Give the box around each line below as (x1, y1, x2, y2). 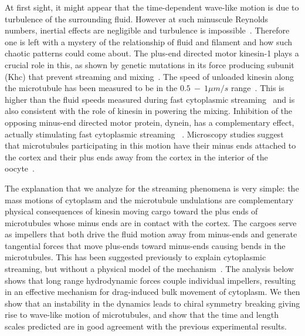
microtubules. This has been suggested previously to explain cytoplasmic (5, 251, 266, 263)
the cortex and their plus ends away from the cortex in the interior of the (5, 150, 268, 163)
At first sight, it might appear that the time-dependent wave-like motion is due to (5, 1, 299, 13)
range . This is (231, 82, 284, 94)
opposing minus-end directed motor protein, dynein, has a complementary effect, (5, 116, 294, 128)
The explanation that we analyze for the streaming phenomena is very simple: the (5, 182, 299, 194)
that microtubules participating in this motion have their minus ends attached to (5, 139, 296, 152)
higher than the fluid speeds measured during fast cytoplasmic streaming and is (5, 93, 295, 105)
